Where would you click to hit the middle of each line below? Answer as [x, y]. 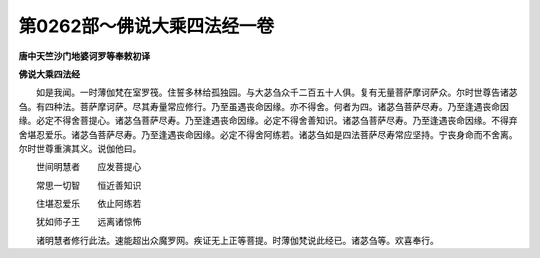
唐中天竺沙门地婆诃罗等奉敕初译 [84, 56]
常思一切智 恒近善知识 [88, 185]
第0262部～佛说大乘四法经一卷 [146, 26]
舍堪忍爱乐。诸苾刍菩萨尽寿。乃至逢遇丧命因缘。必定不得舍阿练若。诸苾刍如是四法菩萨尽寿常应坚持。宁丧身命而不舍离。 [268, 134]
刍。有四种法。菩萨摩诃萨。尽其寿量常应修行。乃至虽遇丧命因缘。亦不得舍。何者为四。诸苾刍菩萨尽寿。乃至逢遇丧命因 [263, 106]
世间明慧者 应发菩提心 [88, 167]
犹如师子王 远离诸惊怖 [88, 222]
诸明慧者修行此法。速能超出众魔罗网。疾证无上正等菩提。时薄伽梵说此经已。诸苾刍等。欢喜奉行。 [237, 240]
